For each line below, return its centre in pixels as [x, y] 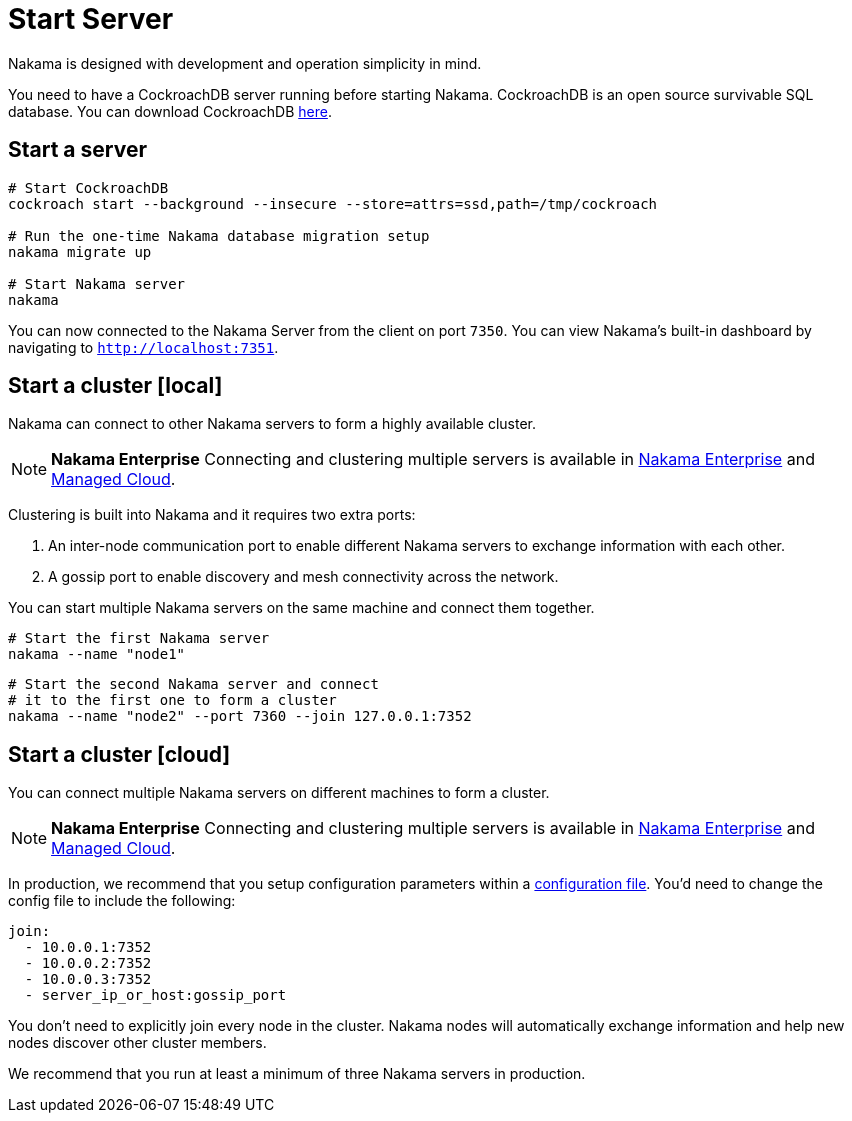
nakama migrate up [80, 251]
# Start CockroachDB [88, 187]
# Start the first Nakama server [139, 638]
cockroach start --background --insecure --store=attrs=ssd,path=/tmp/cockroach [333, 203]
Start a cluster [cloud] [119, 754]
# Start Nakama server [97, 283]
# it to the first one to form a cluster [172, 700]
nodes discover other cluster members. [137, 1043]
